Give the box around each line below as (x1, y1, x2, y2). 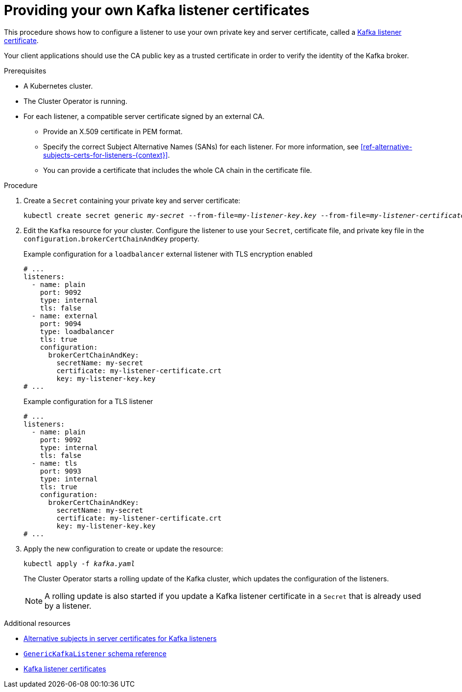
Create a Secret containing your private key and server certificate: (23, 196, 240, 205)
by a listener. (45, 600, 92, 611)
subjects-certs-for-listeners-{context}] (43, 150, 168, 159)
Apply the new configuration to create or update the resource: (23, 544, 223, 553)
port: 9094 (40, 319, 82, 328)
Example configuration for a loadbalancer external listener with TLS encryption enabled (23, 249, 313, 258)
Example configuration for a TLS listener (23, 397, 153, 406)
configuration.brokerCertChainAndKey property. (23, 234, 200, 243)
